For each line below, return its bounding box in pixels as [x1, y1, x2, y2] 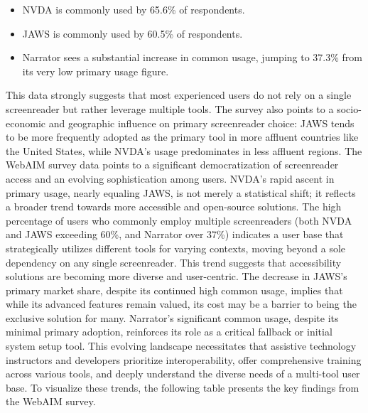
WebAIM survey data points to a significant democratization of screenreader [6, 157, 339, 172]
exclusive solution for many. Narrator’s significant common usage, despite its [6, 310, 339, 325]
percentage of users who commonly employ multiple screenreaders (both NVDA [6, 213, 352, 227]
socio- [337, 101, 362, 116]
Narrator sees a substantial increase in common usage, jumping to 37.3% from [22, 50, 362, 65]
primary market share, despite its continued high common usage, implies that [6, 282, 343, 297]
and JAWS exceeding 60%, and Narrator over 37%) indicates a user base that [6, 227, 344, 242]
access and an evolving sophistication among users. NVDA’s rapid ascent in [6, 171, 335, 186]
